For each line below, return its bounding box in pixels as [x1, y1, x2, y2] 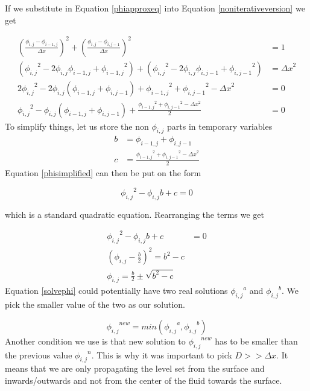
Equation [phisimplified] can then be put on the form [5, 166, 201, 179]
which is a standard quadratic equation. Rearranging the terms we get [5, 208, 264, 220]
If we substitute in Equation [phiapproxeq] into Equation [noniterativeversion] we [5, 2, 305, 14]
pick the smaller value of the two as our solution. [5, 298, 185, 311]
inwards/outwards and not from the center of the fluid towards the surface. [5, 374, 282, 386]
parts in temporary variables [167, 119, 273, 132]
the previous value [5, 348, 72, 361]
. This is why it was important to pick [91, 348, 232, 361]
